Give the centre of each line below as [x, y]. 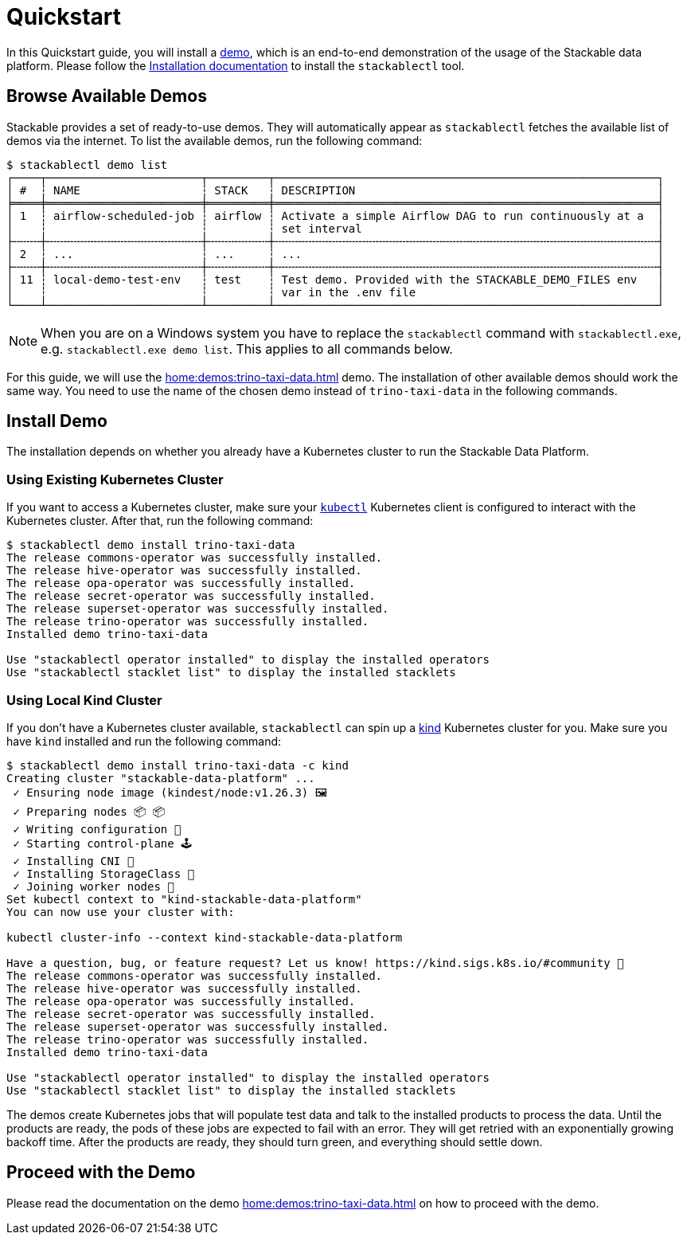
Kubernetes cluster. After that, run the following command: [160, 521]
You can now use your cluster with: [121, 912]
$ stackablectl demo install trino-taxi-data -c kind [178, 765]
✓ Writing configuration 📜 [97, 829]
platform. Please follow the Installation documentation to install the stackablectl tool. [236, 65]
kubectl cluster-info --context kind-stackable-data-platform [205, 937]
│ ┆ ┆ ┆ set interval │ [336, 228]
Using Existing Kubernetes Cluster [115, 479]
